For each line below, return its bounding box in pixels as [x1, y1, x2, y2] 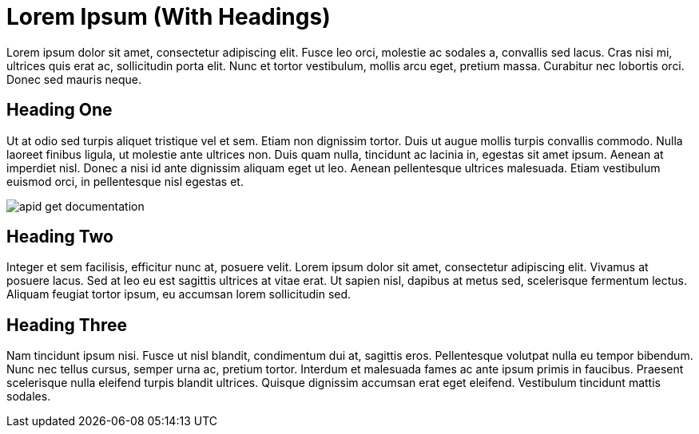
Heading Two [6, 227, 113, 247]
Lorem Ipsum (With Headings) [6, 3, 331, 30]
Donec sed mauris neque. [6, 72, 141, 86]
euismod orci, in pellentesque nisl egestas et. [6, 174, 244, 188]
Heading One [6, 100, 113, 120]
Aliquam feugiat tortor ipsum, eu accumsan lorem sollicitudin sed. [6, 287, 351, 302]
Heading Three [6, 314, 127, 335]
